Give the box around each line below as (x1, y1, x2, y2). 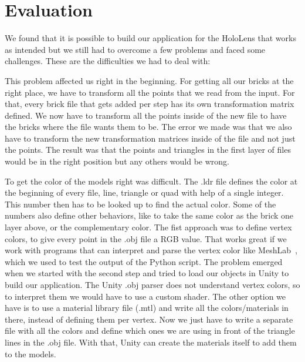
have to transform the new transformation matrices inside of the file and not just (5, 132, 296, 144)
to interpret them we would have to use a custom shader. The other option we (5, 290, 286, 302)
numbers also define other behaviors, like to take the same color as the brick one (5, 209, 294, 222)
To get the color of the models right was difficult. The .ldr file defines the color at (5, 175, 298, 187)
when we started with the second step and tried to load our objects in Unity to (5, 267, 289, 279)
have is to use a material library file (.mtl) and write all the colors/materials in (5, 301, 289, 314)
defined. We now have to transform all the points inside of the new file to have (5, 109, 287, 121)
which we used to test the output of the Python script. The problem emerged (5, 255, 283, 267)
